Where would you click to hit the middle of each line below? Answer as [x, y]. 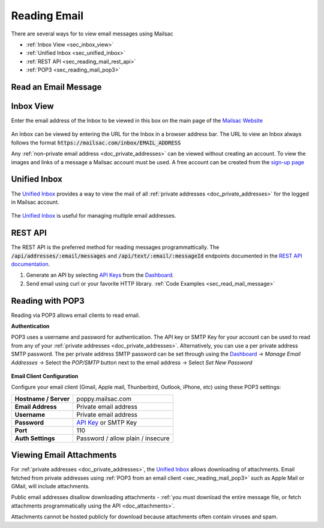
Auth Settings [35, 438]
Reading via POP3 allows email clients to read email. [76, 315]
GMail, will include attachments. [50, 487]
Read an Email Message [56, 87]
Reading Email [47, 16]
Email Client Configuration [45, 376]
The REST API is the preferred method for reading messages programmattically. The [115, 247]
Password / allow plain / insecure [123, 438]
